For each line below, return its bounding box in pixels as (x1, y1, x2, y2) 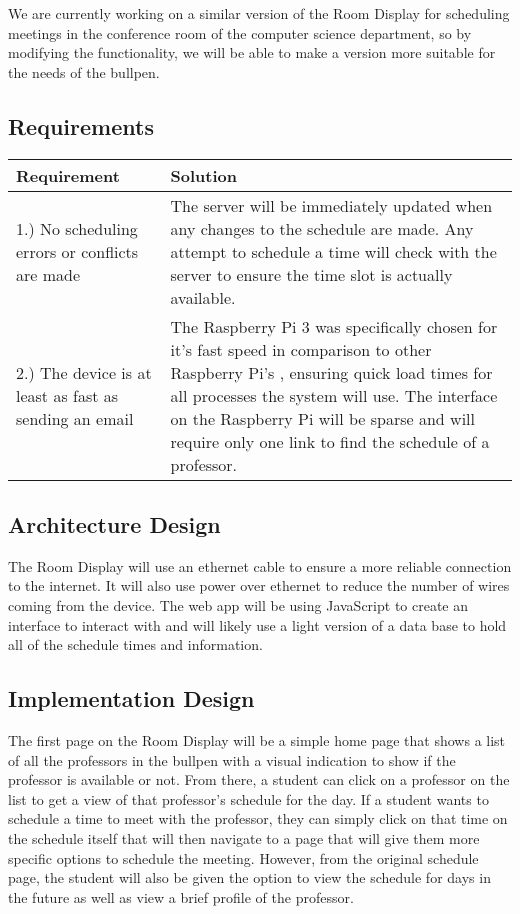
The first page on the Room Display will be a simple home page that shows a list (8, 729, 506, 750)
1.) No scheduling (16, 216, 138, 240)
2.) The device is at (16, 360, 152, 384)
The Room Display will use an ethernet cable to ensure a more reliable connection (8, 555, 512, 576)
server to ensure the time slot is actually (170, 262, 453, 286)
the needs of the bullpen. (8, 61, 160, 82)
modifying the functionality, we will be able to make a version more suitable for (8, 42, 496, 63)
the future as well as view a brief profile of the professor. (8, 886, 354, 907)
